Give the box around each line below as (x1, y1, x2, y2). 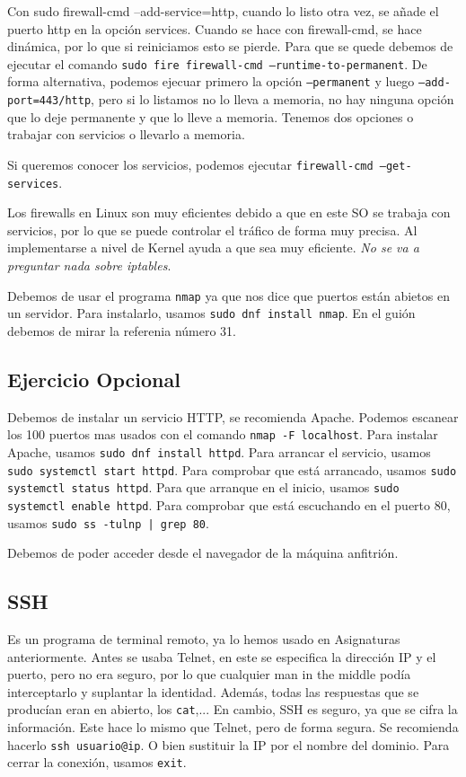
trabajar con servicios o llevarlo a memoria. (7, 125, 245, 144)
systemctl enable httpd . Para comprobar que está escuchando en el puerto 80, (7, 495, 451, 514)
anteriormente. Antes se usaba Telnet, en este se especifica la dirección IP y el (7, 647, 436, 666)
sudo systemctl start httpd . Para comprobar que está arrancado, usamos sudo (7, 460, 457, 479)
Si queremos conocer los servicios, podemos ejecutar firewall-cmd (7, 155, 374, 173)
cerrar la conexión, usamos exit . (7, 753, 187, 772)
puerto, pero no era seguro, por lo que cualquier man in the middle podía (7, 665, 411, 684)
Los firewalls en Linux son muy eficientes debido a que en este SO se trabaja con (7, 203, 451, 222)
